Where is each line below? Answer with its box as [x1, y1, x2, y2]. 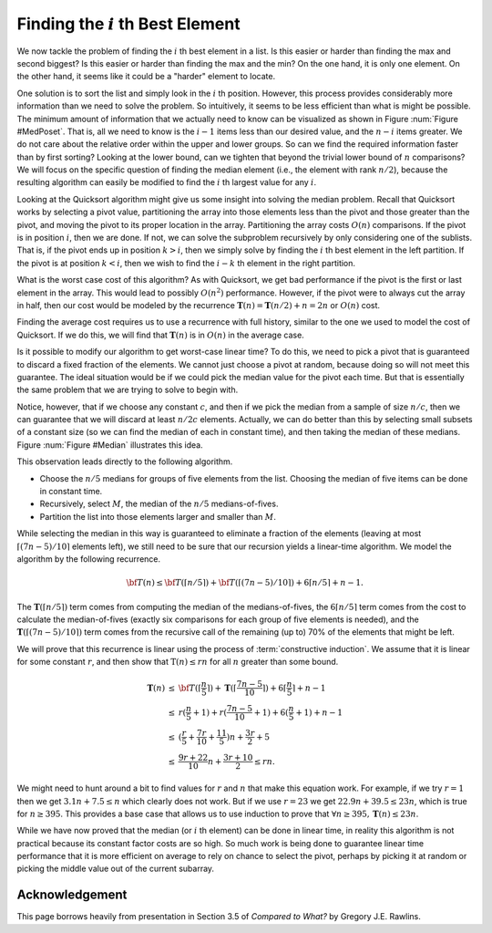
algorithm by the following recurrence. [16, 554, 161, 565]
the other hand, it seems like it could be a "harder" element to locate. [16, 71, 276, 82]
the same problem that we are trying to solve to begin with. [16, 384, 239, 396]
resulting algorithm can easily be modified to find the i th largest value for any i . [16, 177, 317, 188]
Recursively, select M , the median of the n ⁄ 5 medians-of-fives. [39, 498, 279, 510]
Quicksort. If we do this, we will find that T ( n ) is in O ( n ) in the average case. [16, 329, 304, 340]
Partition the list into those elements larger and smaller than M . [39, 511, 277, 522]
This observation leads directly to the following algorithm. [16, 456, 233, 467]
